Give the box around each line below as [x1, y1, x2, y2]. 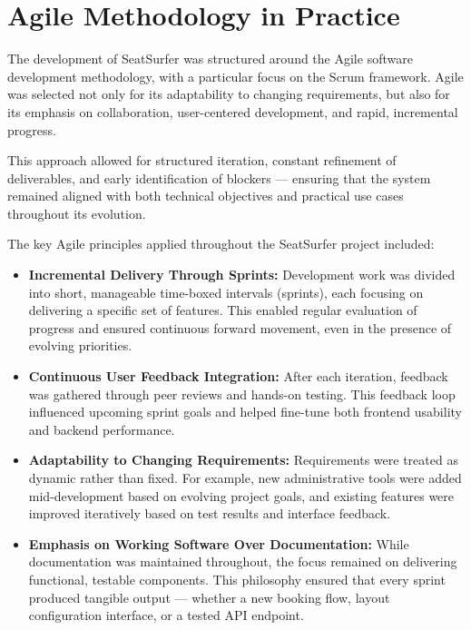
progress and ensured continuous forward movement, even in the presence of [28, 318, 452, 337]
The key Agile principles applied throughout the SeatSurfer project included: [7, 234, 435, 253]
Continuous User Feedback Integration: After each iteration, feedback [28, 367, 448, 386]
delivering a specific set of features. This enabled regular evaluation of [28, 300, 417, 320]
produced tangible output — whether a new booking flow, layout [28, 587, 390, 606]
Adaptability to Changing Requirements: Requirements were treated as [28, 450, 458, 469]
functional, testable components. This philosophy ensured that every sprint [28, 569, 446, 588]
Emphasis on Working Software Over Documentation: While [28, 534, 409, 553]
